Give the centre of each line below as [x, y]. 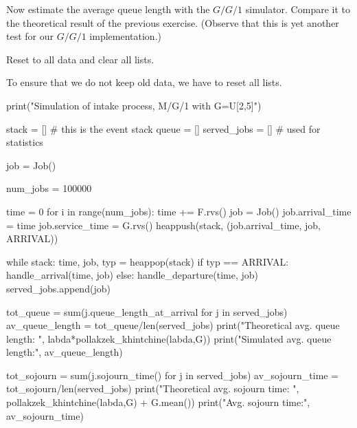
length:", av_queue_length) [65, 352]
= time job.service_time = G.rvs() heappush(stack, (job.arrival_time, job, [163, 225]
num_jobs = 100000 [49, 188]
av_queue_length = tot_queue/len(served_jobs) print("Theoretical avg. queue [173, 325]
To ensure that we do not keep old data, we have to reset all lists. [144, 82]
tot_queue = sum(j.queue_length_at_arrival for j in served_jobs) [147, 311]
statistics [25, 142]
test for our [30, 36]
